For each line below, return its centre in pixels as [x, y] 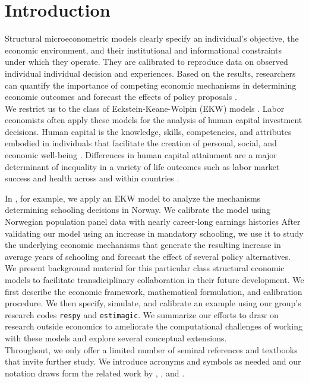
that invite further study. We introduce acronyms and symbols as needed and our [153, 361]
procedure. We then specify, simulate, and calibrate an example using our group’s [153, 303]
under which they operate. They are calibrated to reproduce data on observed [146, 62]
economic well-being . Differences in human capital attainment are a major [141, 155]
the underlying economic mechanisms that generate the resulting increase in [143, 245]
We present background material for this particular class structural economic [145, 268]
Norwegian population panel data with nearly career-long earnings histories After [153, 222]
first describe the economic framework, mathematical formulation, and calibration [154, 291]
